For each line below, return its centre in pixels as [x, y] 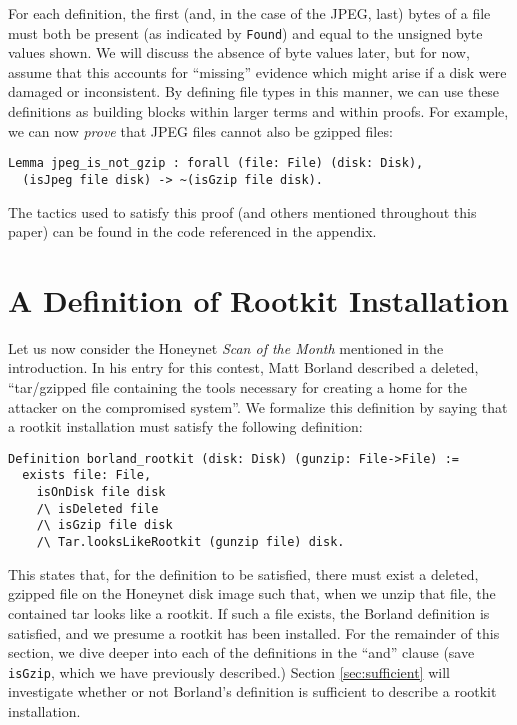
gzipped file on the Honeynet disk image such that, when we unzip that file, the [252, 593]
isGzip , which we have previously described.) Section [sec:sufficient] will [229, 671]
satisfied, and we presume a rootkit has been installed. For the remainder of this [254, 632]
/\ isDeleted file [97, 508]
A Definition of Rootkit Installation [258, 299]
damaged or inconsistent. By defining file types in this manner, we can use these [254, 91]
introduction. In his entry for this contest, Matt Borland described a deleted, [243, 367]
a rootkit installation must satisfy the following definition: [185, 426]
